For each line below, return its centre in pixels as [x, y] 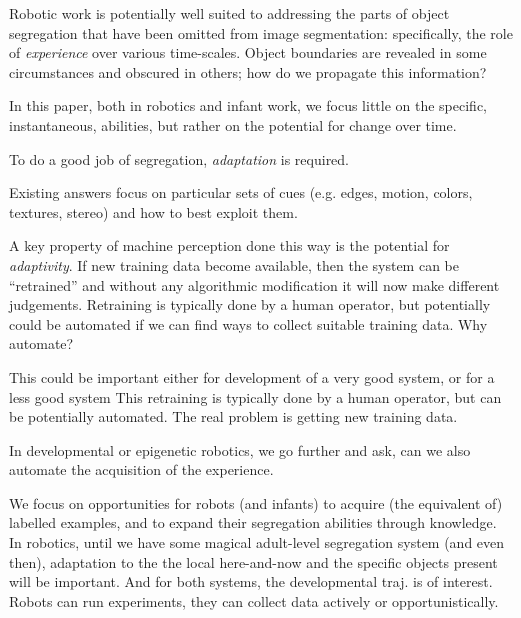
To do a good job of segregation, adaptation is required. [179, 158]
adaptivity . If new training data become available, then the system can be [234, 264]
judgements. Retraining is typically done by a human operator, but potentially [250, 304]
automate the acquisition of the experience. [141, 469]
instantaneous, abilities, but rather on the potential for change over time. [233, 124]
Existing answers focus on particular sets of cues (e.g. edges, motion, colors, [241, 192]
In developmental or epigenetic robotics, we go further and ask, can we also [240, 449]
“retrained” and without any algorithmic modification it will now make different [254, 284]
